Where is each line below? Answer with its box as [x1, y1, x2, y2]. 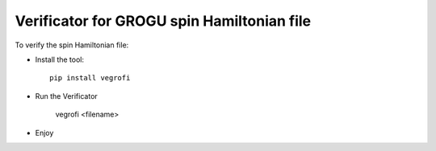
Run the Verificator [35, 91, 99, 100]
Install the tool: [35, 55, 85, 64]
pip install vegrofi [49, 73, 131, 83]
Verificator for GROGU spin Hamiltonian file [15, 12, 312, 30]
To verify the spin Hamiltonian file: [15, 40, 129, 50]
